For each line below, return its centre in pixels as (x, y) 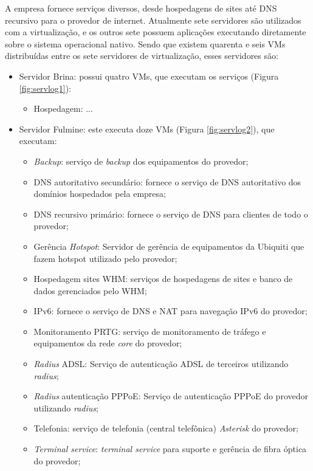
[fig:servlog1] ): (45, 88)
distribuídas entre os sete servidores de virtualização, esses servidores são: (142, 56)
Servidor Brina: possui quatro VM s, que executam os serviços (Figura (149, 76)
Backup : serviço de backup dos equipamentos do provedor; (141, 161)
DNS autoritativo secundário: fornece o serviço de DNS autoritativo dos (167, 181)
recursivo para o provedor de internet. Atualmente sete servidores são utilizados (153, 20)
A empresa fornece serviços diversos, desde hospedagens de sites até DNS (141, 8)
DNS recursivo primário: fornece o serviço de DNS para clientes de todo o (171, 214)
